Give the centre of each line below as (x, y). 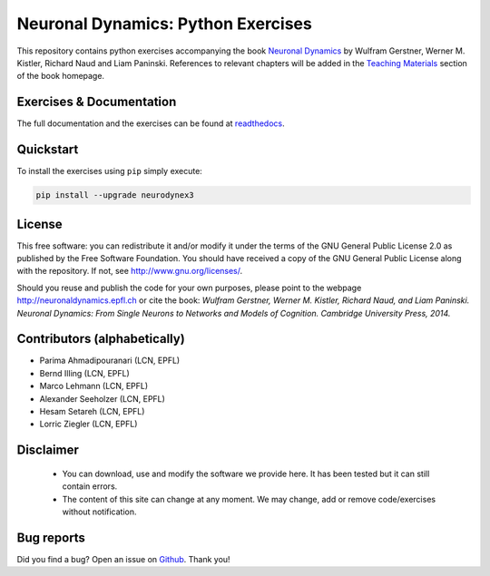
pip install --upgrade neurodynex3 (115, 195)
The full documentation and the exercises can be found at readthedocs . (151, 123)
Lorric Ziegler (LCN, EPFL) (88, 424)
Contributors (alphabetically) (101, 339)
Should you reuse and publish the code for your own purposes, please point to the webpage (189, 288)
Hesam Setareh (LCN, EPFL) (92, 412)
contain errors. (90, 486)
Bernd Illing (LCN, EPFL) (85, 373)
